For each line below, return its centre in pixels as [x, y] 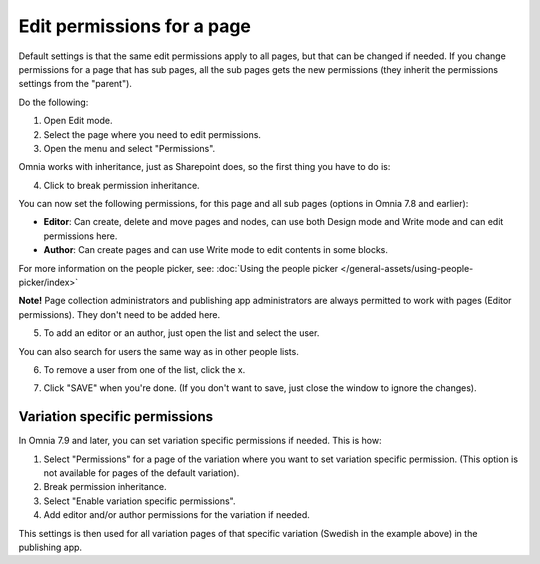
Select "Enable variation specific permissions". [139, 501]
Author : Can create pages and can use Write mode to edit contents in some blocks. [216, 250]
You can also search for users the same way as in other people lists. [158, 351]
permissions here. [80, 236]
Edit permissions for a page [135, 26]
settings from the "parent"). [75, 84]
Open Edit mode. [78, 121]
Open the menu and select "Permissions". [129, 148]
